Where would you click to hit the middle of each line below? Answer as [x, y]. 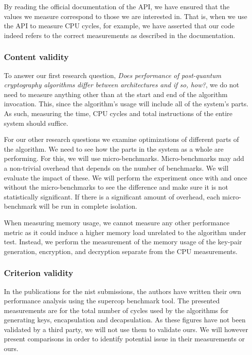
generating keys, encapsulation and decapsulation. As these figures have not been [125, 320]
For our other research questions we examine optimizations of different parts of [122, 139]
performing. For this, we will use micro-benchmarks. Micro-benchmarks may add [124, 158]
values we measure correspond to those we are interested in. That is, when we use [126, 16]
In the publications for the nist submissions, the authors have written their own [123, 291]
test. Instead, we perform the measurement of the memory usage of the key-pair [123, 242]
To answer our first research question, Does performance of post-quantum [113, 75]
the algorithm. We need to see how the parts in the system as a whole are [114, 148]
